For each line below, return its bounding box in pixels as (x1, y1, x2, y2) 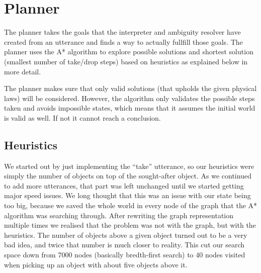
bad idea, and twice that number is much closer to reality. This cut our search (4, 239, 245, 250)
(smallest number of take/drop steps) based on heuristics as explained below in (4, 56, 248, 66)
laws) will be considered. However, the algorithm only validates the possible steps (4, 93, 255, 103)
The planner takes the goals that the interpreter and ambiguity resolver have (4, 27, 241, 37)
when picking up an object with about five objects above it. (4, 259, 188, 269)
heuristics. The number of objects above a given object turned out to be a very (4, 229, 247, 240)
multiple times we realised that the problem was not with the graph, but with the (4, 220, 256, 230)
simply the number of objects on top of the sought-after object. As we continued (4, 170, 251, 181)
